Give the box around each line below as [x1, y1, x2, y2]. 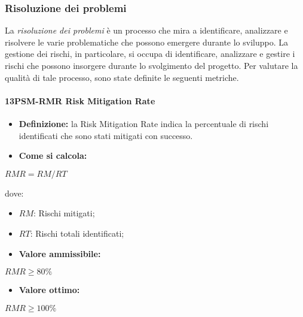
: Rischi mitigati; [33, 207, 95, 219]
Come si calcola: [19, 149, 87, 162]
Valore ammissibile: [19, 247, 101, 259]
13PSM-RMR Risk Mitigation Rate [5, 94, 155, 107]
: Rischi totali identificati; [30, 227, 124, 239]
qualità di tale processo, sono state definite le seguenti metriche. [5, 71, 239, 83]
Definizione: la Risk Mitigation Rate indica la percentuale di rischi [19, 117, 269, 129]
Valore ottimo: [19, 283, 80, 296]
